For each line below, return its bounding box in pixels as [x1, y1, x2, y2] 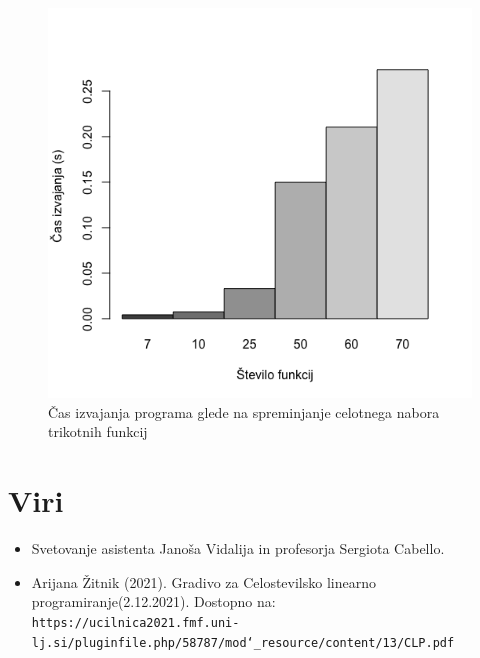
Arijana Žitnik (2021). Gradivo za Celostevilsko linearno [31, 571, 376, 592]
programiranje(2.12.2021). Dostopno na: [31, 591, 276, 612]
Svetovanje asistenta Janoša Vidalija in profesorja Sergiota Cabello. [31, 538, 445, 559]
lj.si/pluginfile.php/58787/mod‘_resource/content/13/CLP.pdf [31, 635, 455, 650]
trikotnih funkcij [48, 421, 148, 442]
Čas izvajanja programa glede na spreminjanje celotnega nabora [48, 401, 440, 422]
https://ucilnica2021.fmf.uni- [31, 615, 240, 630]
